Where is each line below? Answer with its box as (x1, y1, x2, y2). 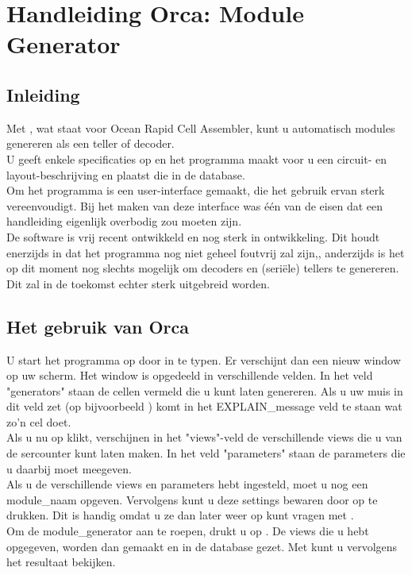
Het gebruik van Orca (6, 314, 189, 338)
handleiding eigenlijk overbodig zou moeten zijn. (6, 213, 242, 230)
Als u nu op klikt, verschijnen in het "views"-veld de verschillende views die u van (6, 429, 402, 446)
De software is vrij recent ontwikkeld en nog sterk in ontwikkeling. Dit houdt (6, 228, 380, 245)
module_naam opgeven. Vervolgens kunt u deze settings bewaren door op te (6, 491, 378, 507)
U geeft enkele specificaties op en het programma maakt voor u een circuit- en (6, 150, 387, 167)
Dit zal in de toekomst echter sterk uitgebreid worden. (6, 275, 270, 291)
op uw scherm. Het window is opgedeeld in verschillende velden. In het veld (6, 367, 373, 384)
